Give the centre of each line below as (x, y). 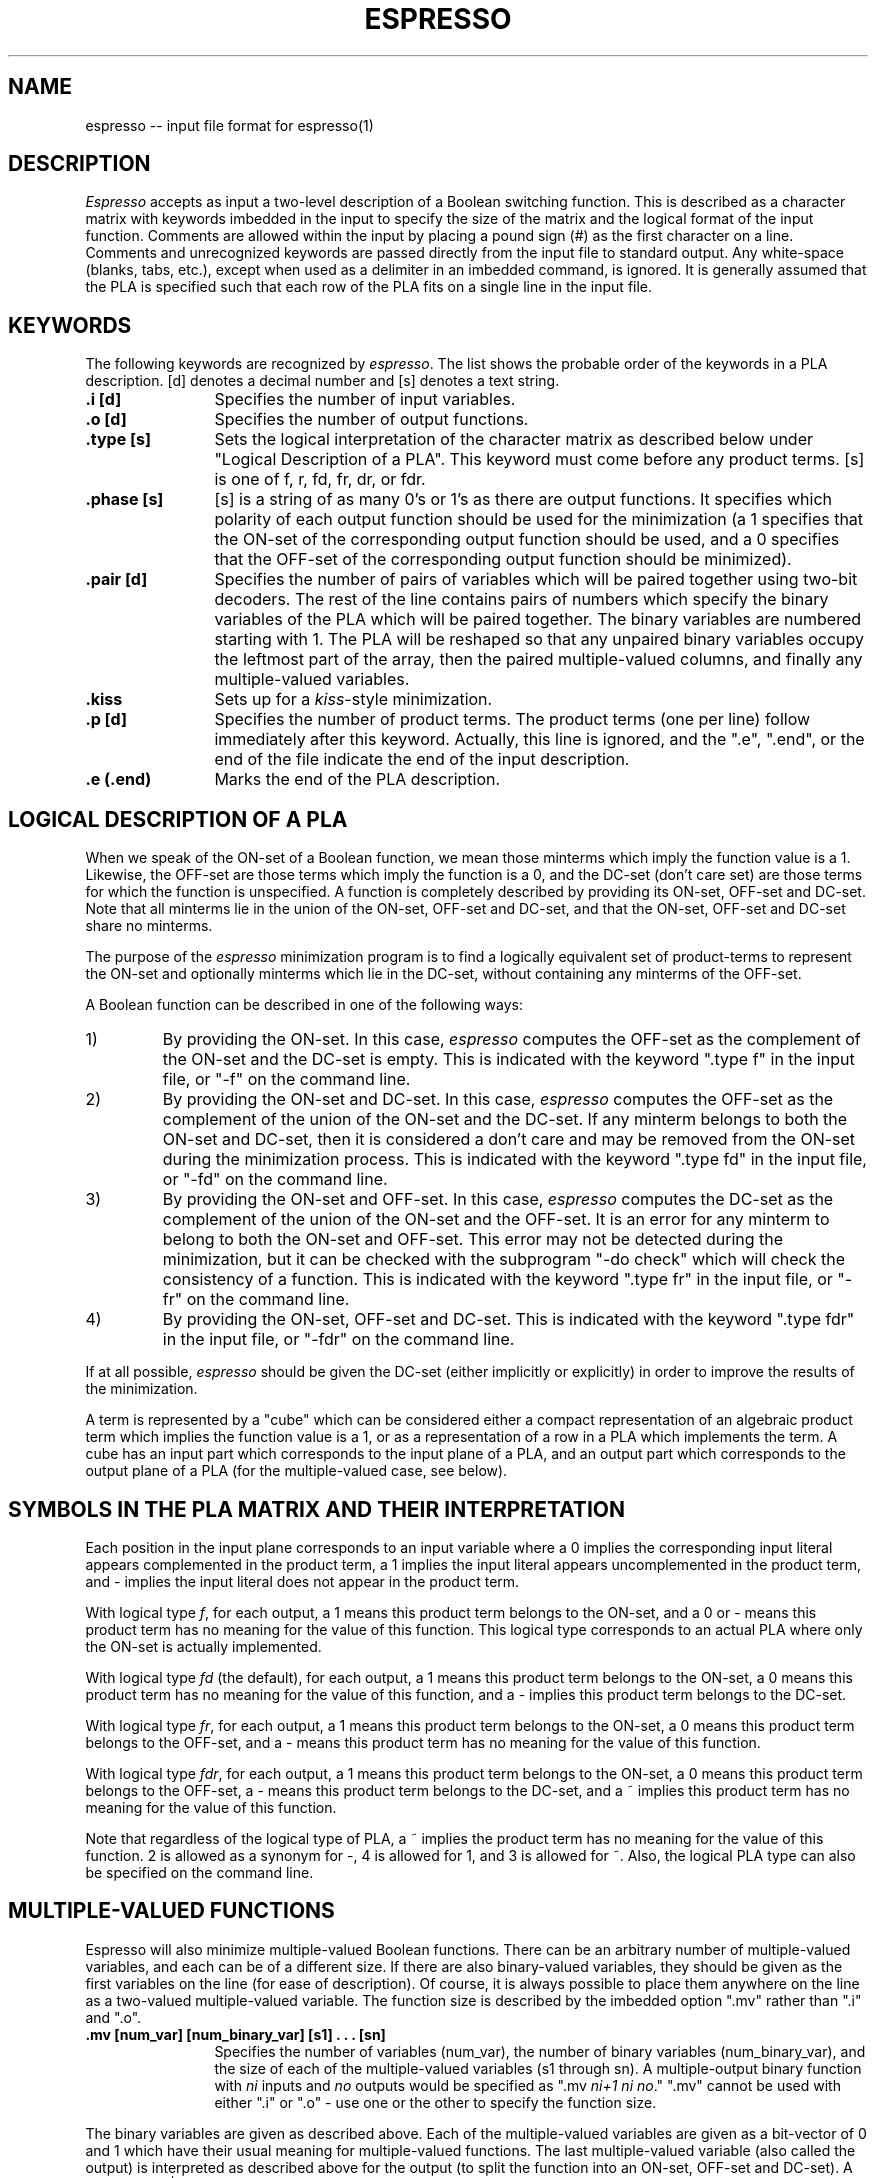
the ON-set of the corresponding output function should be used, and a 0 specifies (527, 539)
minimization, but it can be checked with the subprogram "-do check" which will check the (504, 1259)
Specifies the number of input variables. (365, 399)
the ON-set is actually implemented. (203, 1646)
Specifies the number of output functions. (371, 419)
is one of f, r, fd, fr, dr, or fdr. (320, 479)
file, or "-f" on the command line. (286, 1079)
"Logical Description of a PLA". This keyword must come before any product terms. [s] (539, 459)
